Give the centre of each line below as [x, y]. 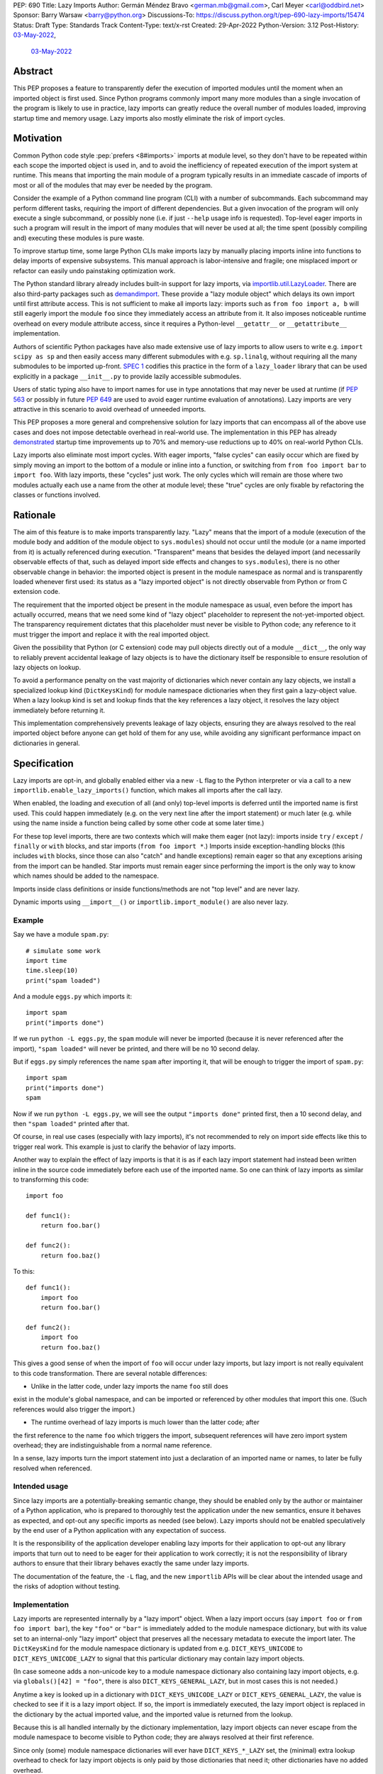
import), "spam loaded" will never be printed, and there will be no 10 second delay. [137, 1048]
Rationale [34, 515]
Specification [43, 763]
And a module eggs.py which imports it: [73, 996]
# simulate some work [63, 951]
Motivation [38, 138]
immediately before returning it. [59, 710]
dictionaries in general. [47, 743]
